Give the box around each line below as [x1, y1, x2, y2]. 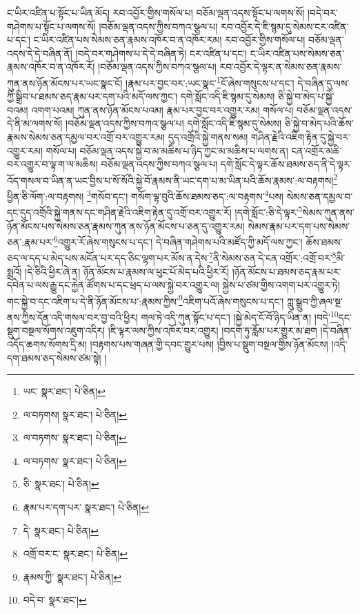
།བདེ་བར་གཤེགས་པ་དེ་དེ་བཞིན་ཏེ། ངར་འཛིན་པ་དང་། [75, 46, 248, 60]
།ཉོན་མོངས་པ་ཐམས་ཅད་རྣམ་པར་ [232, 264, 341, 278]
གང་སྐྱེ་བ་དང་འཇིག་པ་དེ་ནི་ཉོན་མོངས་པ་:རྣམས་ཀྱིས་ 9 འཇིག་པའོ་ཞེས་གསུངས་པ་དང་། [7, 291, 284, 308]
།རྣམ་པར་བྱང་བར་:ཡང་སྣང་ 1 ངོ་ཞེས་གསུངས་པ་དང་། [126, 73, 294, 90]
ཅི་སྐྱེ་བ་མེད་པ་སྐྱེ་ [278, 89, 334, 104]
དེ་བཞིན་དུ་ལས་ [297, 75, 350, 90]
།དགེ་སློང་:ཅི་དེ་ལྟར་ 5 [234, 203, 303, 219]
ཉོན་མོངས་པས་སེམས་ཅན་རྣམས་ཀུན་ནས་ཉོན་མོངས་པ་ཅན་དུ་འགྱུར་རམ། [7, 218, 245, 233]
